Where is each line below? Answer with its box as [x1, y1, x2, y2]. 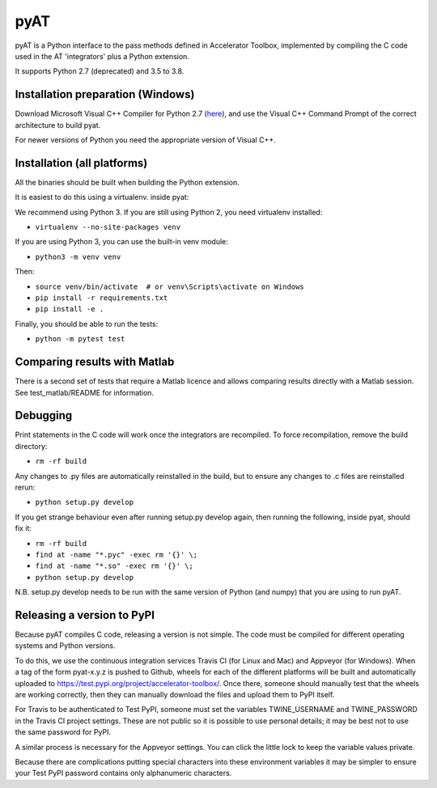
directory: [15, 441, 48, 451]
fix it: [15, 523, 32, 533]
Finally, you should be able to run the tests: [15, 319, 159, 328]
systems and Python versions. [15, 641, 116, 650]
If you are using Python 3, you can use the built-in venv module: [15, 237, 228, 247]
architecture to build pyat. [15, 120, 101, 129]
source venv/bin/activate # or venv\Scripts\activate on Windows [35, 282, 305, 291]
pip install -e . [35, 304, 104, 314]
